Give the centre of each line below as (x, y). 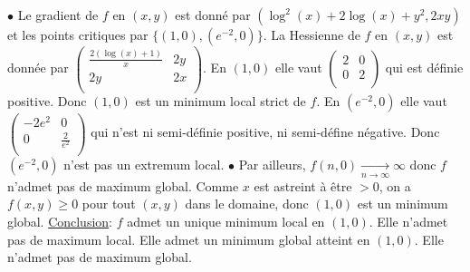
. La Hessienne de (312, 35)
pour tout (109, 204)
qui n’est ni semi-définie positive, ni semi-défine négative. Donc (265, 132)
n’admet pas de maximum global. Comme (123, 185)
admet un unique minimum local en (226, 221)
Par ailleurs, (272, 165)
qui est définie (424, 68)
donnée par (38, 68)
